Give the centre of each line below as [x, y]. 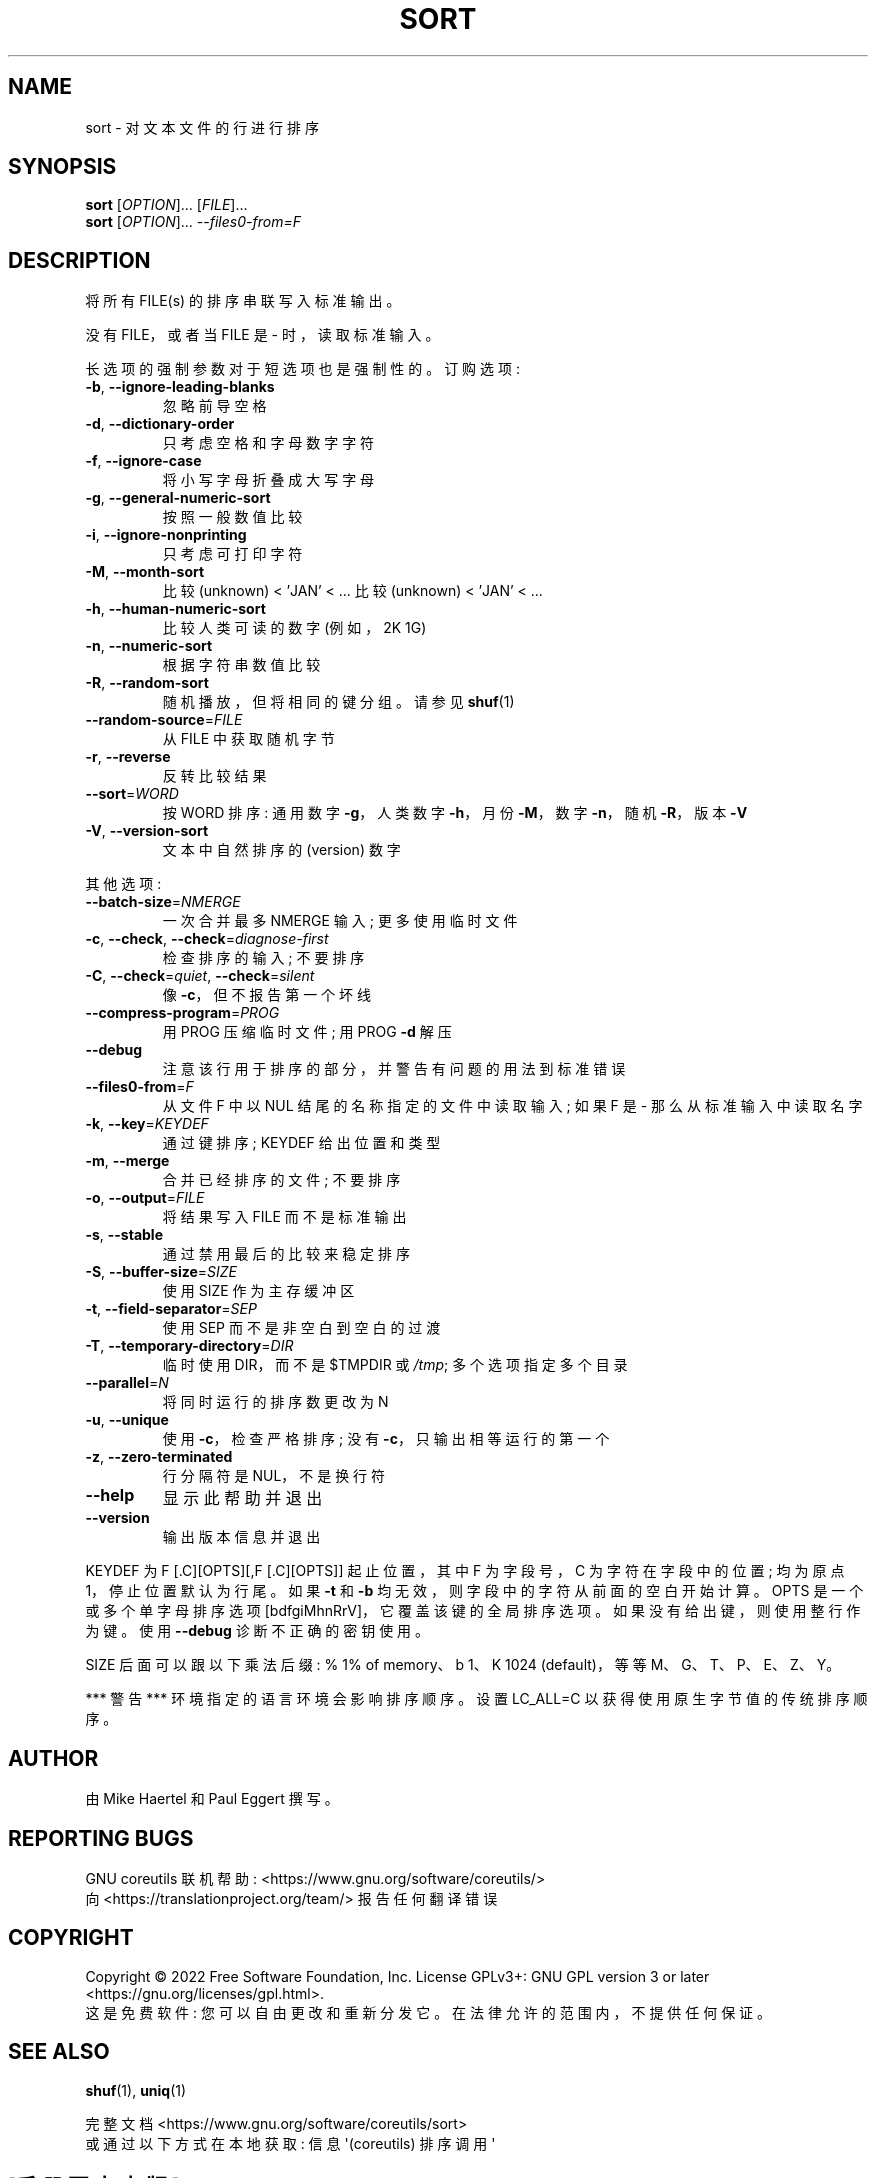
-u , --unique [127, 1420]
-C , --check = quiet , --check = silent [200, 976]
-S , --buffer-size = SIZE [161, 1272]
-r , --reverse [128, 757]
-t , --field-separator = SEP [171, 1309]
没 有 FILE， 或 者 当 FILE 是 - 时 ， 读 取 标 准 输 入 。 [262, 335]
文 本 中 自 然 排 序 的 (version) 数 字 [281, 850]
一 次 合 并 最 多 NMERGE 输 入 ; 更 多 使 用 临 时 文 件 [340, 921]
